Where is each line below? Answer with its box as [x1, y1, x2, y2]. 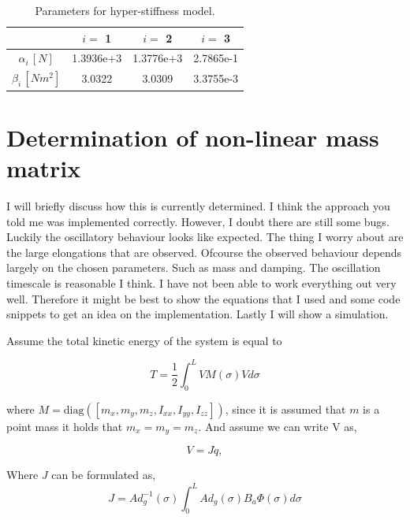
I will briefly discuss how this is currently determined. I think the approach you [6, 198, 390, 214]
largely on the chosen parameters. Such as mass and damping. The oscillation [6, 259, 381, 276]
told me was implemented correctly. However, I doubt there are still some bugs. [6, 213, 389, 229]
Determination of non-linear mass [6, 121, 379, 153]
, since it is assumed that [225, 400, 346, 417]
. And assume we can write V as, [198, 418, 357, 434]
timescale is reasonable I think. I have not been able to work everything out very [6, 275, 397, 292]
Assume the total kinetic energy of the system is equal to [6, 332, 282, 348]
